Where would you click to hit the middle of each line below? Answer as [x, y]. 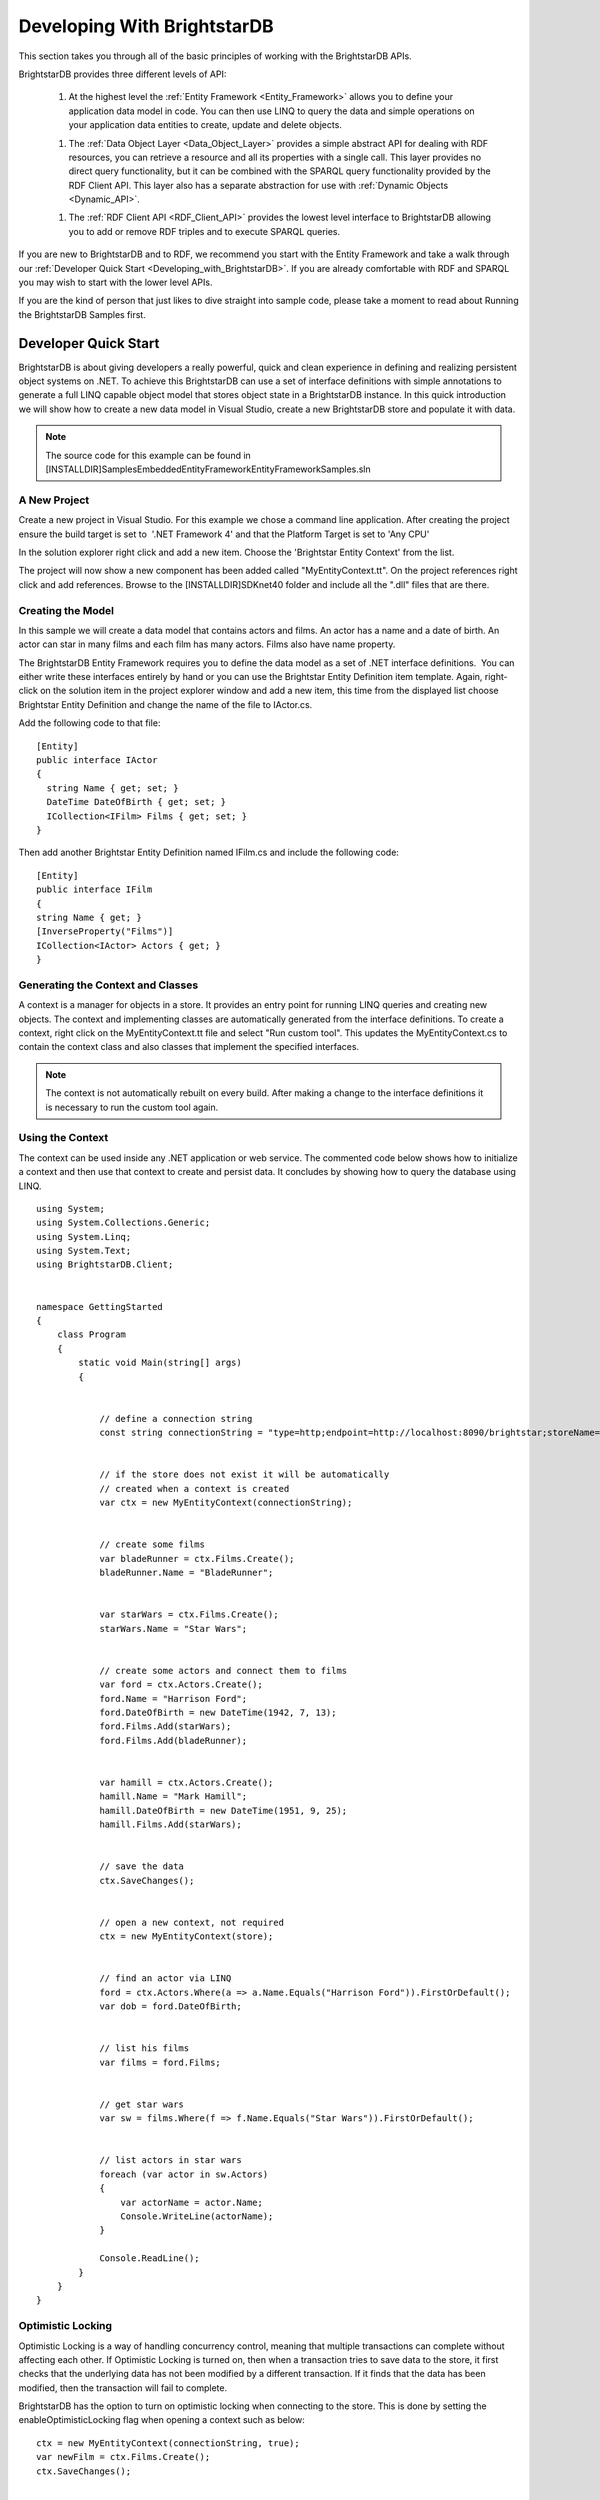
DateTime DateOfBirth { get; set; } [136, 802]
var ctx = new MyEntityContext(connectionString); [226, 1503]
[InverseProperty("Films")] [105, 931]
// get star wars [142, 2104]
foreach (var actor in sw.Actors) [184, 2174]
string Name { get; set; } [112, 788]
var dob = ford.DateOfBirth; [170, 2006]
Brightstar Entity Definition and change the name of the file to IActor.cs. [165, 704]
